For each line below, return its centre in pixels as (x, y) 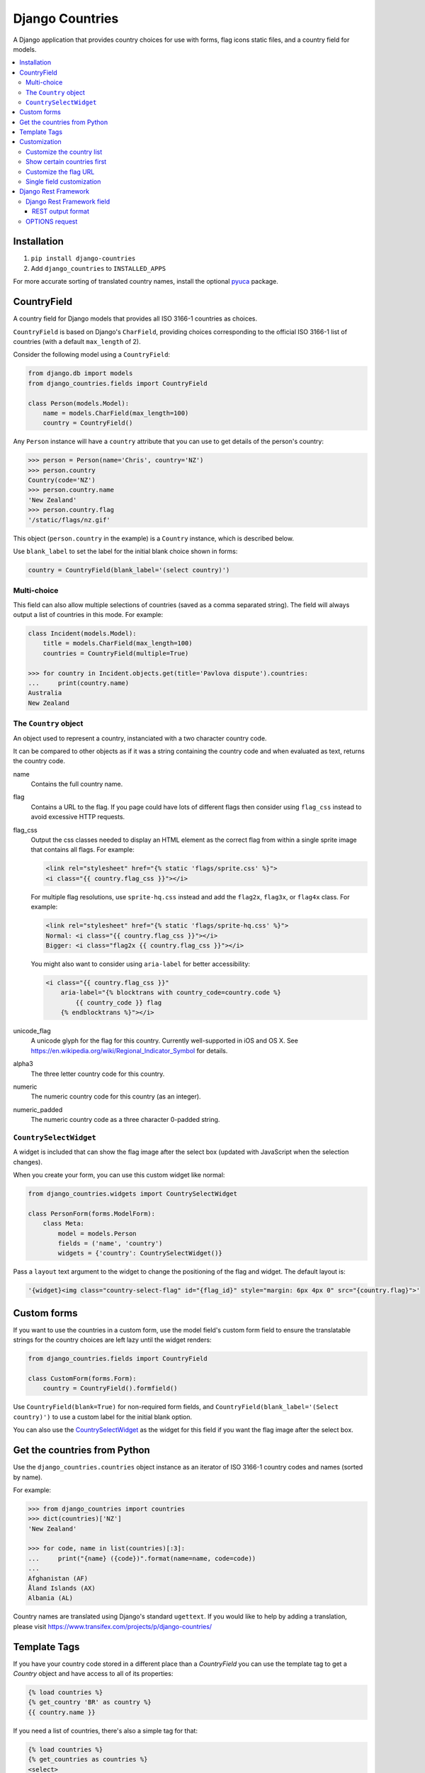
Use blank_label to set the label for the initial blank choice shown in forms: (125, 551)
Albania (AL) (51, 1598)
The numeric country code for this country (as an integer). (116, 1096)
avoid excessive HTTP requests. (78, 817)
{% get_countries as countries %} (88, 1760)
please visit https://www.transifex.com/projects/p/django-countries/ (113, 1626)
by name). (28, 1477)
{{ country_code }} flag (119, 1002)
